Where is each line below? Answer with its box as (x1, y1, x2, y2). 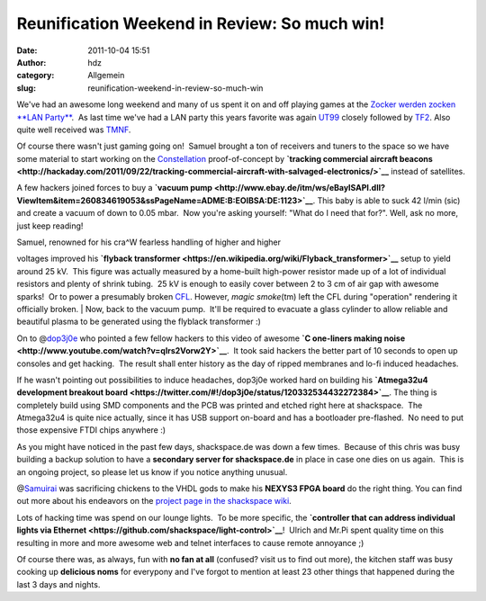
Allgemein (87, 70, 125, 81)
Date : (16, 45, 38, 56)
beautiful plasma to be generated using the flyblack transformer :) (16, 316, 261, 327)
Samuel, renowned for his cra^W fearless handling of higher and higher (16, 237, 282, 247)
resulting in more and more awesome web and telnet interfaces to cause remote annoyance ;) (16, 537, 364, 548)
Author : (16, 57, 47, 67)
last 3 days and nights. (16, 579, 101, 589)
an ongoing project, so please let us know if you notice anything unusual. (16, 466, 288, 477)
